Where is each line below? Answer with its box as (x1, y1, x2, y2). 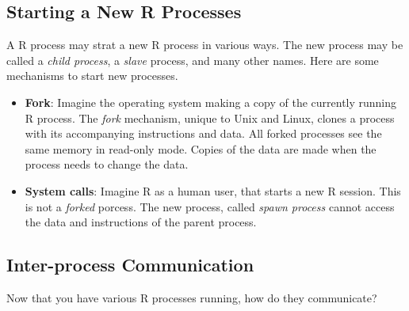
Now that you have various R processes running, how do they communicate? (6, 289, 377, 305)
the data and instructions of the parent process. (25, 214, 257, 230)
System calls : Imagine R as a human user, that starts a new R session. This (25, 182, 401, 199)
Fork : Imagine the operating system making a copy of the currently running (25, 93, 397, 110)
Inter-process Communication (6, 252, 254, 277)
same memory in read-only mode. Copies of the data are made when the (25, 140, 377, 157)
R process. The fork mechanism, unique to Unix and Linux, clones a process (25, 109, 395, 126)
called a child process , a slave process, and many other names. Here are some (6, 51, 379, 68)
